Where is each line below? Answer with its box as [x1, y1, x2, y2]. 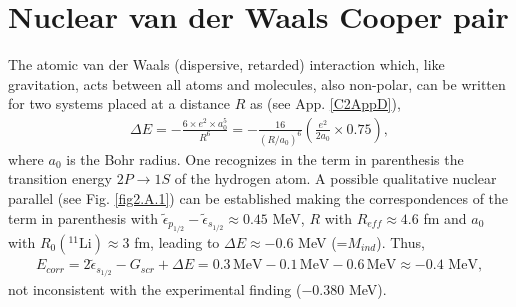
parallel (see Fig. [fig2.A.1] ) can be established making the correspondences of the [8, 188, 509, 208]
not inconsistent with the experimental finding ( [8, 279, 302, 300]
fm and [423, 207, 467, 228]
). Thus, [376, 232, 425, 252]
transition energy [8, 168, 113, 189]
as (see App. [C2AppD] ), [249, 93, 401, 114]
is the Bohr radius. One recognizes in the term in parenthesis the [66, 148, 464, 169]
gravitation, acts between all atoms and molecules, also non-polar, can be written [8, 73, 506, 94]
